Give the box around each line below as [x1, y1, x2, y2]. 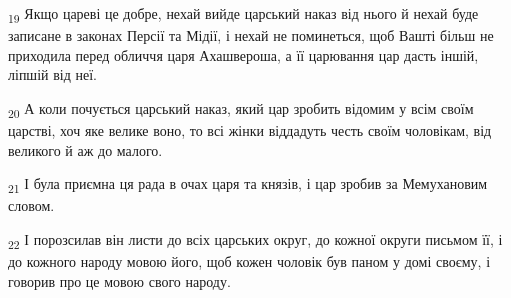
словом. [8, 195, 55, 216]
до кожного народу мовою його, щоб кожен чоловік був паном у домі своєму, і [8, 251, 491, 272]
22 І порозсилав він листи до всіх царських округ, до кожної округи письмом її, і [8, 228, 503, 252]
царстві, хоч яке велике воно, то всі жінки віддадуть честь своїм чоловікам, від [8, 120, 492, 141]
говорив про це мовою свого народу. [8, 270, 231, 291]
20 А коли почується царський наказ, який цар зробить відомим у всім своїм [8, 97, 474, 121]
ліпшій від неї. [8, 64, 97, 85]
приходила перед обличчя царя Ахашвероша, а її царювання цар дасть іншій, [8, 44, 479, 65]
